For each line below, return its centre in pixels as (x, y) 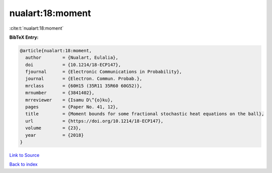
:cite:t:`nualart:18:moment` (37, 28)
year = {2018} (55, 135)
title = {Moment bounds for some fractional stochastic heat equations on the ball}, (145, 114)
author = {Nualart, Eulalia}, (72, 58)
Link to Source (24, 155)
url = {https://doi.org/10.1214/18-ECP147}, (94, 121)
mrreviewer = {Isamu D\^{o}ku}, (69, 100)
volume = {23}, (53, 128)
